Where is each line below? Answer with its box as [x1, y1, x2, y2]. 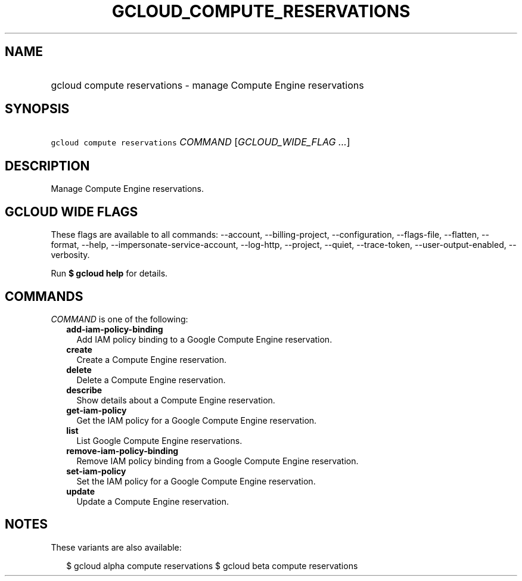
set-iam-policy [66, 465, 126, 476]
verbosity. [51, 250, 90, 260]
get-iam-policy [66, 405, 127, 415]
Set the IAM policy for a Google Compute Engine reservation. [76, 476, 316, 486]
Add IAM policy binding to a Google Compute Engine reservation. [76, 334, 333, 344]
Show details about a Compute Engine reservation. [76, 394, 275, 405]
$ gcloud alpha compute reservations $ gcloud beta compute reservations [66, 560, 358, 571]
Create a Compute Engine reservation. [76, 354, 227, 365]
